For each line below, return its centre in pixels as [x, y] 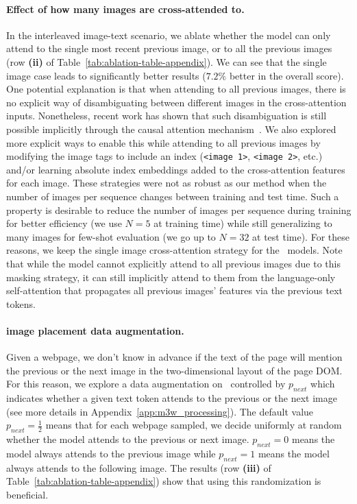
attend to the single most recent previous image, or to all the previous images [169, 48]
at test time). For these [301, 236]
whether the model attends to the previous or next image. [128, 439]
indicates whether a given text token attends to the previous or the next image [172, 398]
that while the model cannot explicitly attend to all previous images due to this [173, 263]
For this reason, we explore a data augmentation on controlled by [146, 384]
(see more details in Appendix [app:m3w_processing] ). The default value [160, 411]
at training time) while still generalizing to [243, 223]
